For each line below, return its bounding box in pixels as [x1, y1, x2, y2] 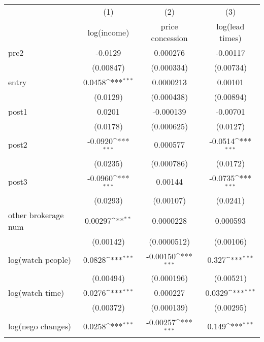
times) [219, 32, 242, 44]
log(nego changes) [8, 320, 72, 332]
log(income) [87, 26, 129, 38]
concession [151, 32, 188, 44]
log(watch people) [8, 253, 72, 265]
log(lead [216, 20, 245, 32]
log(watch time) [8, 287, 64, 299]
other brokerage [8, 209, 64, 221]
